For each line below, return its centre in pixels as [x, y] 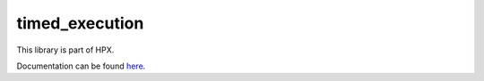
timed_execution [80, 23]
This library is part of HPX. [65, 50]
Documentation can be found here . [81, 66]
